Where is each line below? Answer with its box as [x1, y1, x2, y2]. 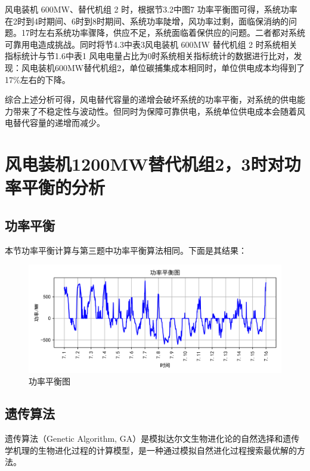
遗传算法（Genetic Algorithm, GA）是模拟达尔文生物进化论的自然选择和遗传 [5, 432, 300, 445]
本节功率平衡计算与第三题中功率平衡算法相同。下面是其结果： [5, 244, 247, 256]
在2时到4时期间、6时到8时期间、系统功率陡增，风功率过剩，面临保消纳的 [5, 14, 289, 27]
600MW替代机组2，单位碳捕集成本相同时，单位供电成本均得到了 [54, 61, 305, 73]
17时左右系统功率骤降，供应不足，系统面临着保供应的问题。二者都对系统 [21, 26, 305, 39]
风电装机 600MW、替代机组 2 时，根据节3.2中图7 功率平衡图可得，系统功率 [5, 3, 297, 15]
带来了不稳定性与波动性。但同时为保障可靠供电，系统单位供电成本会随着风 [13, 104, 305, 117]
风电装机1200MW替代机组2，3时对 [5, 152, 284, 176]
